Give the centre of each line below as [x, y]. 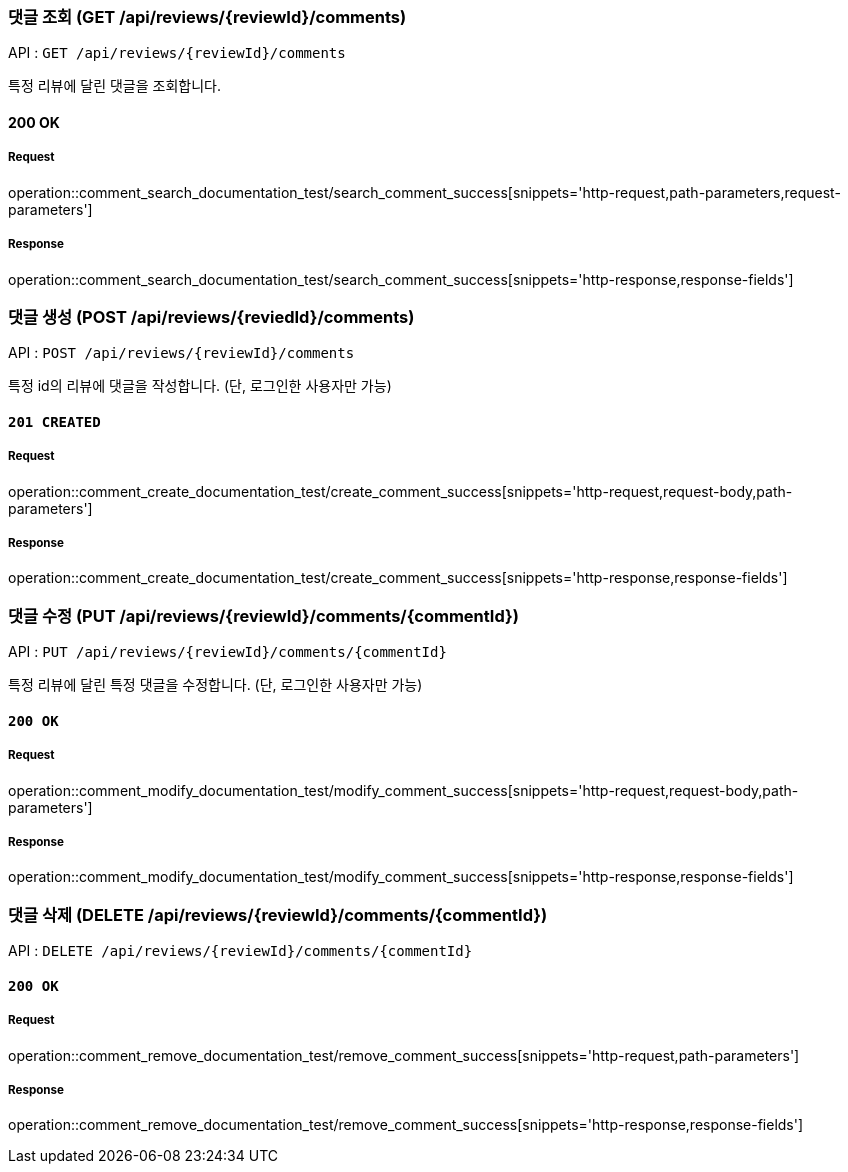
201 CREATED [54, 421]
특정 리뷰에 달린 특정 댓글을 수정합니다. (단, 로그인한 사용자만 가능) [215, 685]
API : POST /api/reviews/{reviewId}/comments [181, 353]
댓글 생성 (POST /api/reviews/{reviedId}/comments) [211, 316]
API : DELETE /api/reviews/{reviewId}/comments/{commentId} [240, 951]
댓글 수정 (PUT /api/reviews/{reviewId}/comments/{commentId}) [263, 615]
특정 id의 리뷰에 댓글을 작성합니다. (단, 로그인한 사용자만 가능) [200, 386]
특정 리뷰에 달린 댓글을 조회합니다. [114, 86]
